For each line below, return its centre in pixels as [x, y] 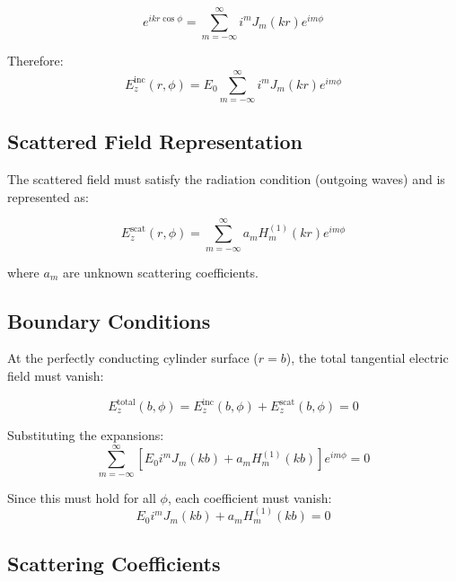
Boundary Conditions [109, 320]
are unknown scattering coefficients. [160, 272]
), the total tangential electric [367, 358]
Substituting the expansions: [86, 435]
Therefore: [35, 61]
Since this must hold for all [82, 497]
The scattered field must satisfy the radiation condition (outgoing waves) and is [226, 179]
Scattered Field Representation [155, 141]
